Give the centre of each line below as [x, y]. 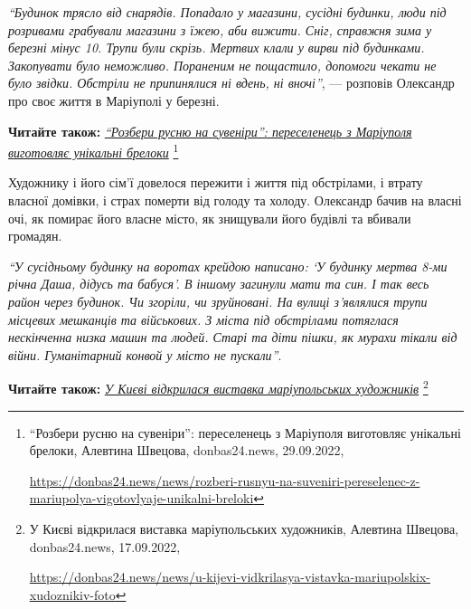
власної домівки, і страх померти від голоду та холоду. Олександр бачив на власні [235, 200]
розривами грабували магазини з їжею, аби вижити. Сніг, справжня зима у [220, 29]
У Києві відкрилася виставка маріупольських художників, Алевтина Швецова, [244, 528]
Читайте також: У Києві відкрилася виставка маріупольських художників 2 [218, 387]
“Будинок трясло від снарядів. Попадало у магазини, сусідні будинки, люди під [227, 12]
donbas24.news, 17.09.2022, [105, 546]
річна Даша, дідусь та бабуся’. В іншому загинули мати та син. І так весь [219, 284]
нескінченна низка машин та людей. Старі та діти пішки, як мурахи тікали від [233, 337]
